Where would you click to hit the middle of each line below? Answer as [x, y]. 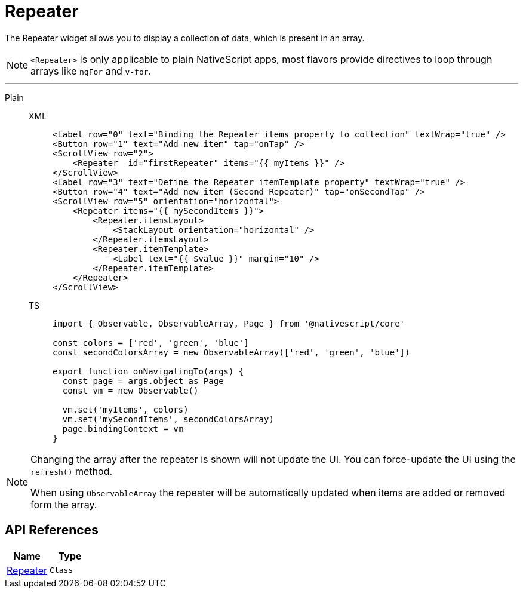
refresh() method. [72, 471]
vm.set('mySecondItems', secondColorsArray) [168, 419]
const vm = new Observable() [130, 390]
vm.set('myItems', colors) [125, 409]
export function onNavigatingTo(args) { [148, 371]
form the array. [64, 504]
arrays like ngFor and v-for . [91, 71]
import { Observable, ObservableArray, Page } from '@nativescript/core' [229, 323]
